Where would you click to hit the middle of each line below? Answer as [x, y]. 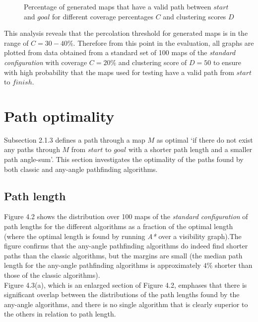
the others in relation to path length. [60, 314]
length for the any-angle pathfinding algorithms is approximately [102, 265]
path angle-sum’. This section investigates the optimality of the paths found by [124, 159]
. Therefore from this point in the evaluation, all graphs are [163, 42]
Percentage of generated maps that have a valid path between [118, 6]
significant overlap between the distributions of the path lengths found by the [122, 294]
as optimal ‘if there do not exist [205, 139]
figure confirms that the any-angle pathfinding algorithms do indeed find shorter [126, 246]
